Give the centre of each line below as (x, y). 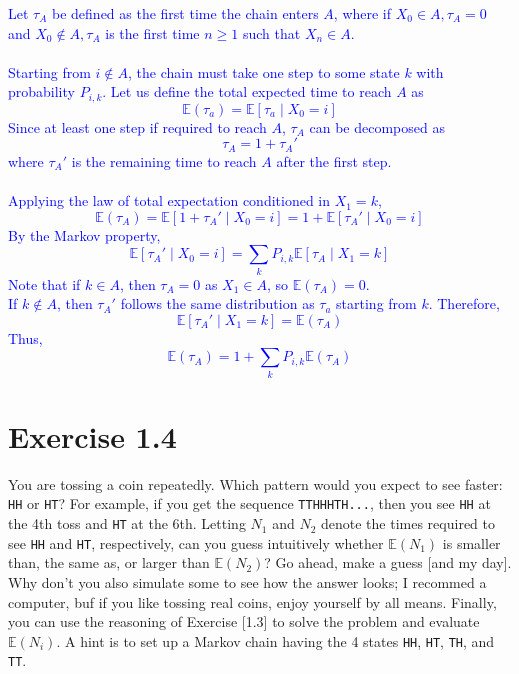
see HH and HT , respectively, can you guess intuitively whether (196, 542)
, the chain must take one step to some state (264, 71)
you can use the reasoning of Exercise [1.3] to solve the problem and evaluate (244, 621)
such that (271, 32)
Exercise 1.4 (92, 435)
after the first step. (334, 160)
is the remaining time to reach (164, 160)
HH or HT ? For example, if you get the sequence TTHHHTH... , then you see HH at (249, 503)
